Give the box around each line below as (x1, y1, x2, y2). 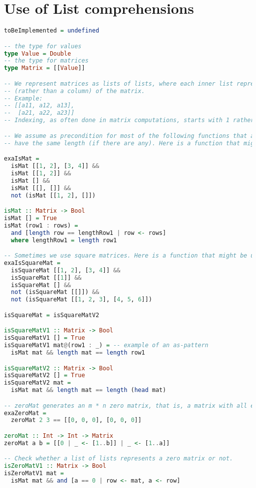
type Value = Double (4, 50, 71, 57)
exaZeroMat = (4, 409, 46, 417)
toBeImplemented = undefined (4, 27, 99, 34)
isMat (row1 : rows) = (4, 222, 78, 229)
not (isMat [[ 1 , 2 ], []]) (11, 192, 96, 199)
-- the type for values (4, 42, 82, 50)
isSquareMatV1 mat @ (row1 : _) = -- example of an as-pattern (4, 342, 209, 349)
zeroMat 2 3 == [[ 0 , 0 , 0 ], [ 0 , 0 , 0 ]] (11, 417, 142, 424)
